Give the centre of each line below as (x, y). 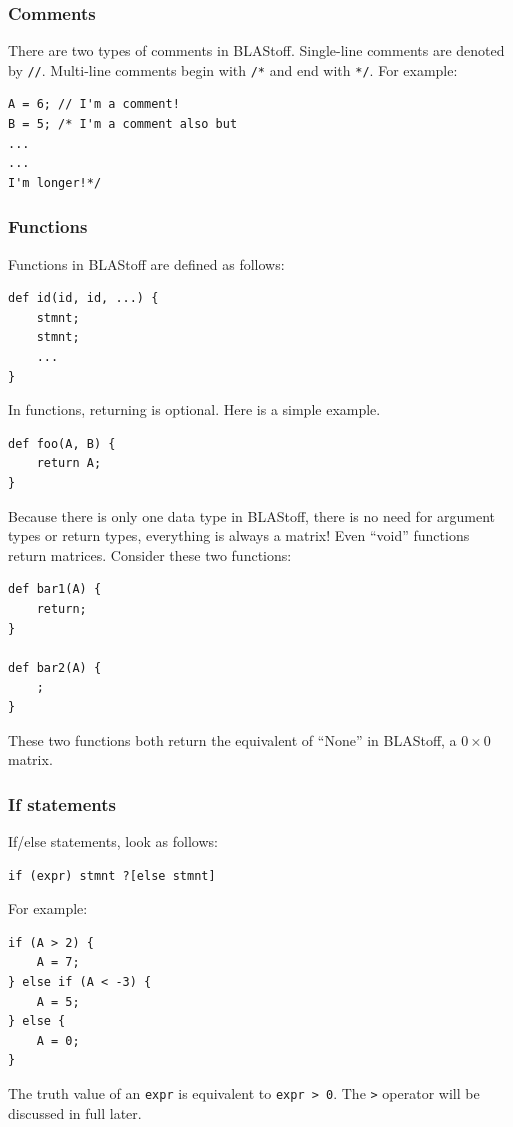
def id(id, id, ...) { (83, 298)
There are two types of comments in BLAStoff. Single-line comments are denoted (256, 50)
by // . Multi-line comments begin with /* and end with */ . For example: (233, 69)
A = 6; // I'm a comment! (94, 104)
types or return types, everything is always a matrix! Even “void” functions (239, 535)
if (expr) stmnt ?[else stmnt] (112, 875)
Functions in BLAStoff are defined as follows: (146, 263)
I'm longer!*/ (55, 182)
